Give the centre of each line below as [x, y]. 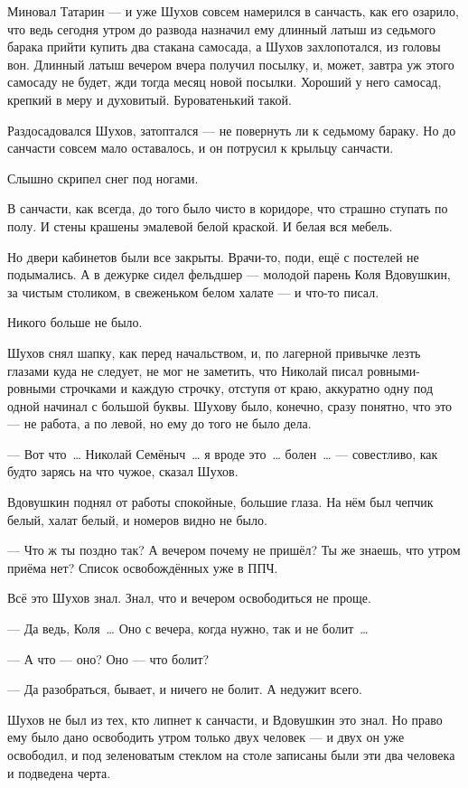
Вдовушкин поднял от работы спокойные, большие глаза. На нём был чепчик [220, 502]
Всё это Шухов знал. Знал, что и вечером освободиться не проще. [189, 598]
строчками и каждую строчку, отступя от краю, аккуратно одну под [247, 388]
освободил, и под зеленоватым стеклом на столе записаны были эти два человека [231, 755]
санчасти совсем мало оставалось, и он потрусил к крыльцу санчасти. [201, 148]
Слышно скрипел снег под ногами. [103, 178]
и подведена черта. [59, 772]
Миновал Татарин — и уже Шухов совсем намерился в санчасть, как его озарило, [233, 11]
